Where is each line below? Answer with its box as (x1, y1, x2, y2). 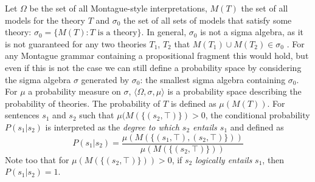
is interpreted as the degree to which (45, 120, 179, 133)
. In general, (141, 25, 187, 38)
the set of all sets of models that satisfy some (123, 13, 292, 26)
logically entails (195, 153, 252, 166)
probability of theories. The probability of (5, 96, 161, 109)
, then (262, 153, 285, 166)
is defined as (170, 96, 216, 109)
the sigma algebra (5, 73, 71, 86)
